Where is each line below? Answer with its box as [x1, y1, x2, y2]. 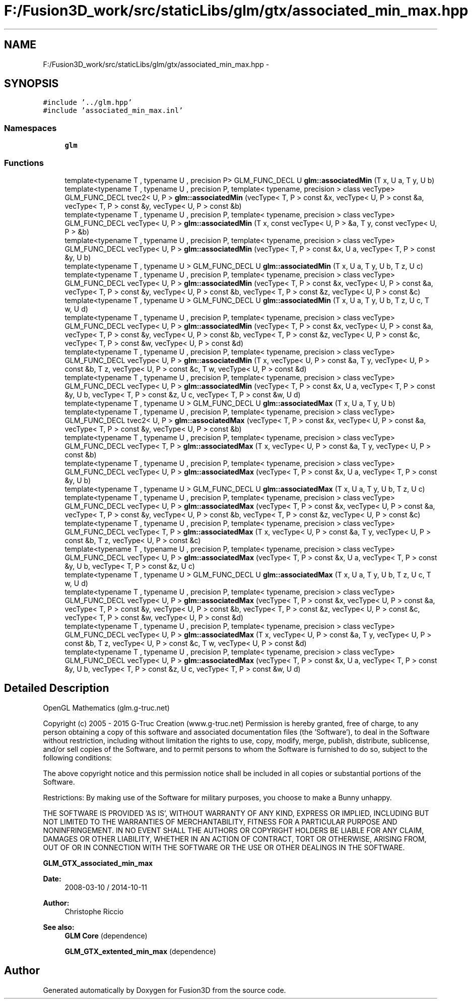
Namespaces [4, 123, 57, 133]
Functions [4, 157, 44, 168]
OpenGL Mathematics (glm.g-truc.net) [43, 703, 170, 712]
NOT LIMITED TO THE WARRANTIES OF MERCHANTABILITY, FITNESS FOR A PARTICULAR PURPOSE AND [43, 817, 397, 826]
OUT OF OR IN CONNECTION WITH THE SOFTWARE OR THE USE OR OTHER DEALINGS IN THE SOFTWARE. [43, 843, 405, 852]
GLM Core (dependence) [64, 931, 148, 940]
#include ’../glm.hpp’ [43, 98, 132, 107]
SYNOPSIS [4, 77, 59, 90]
